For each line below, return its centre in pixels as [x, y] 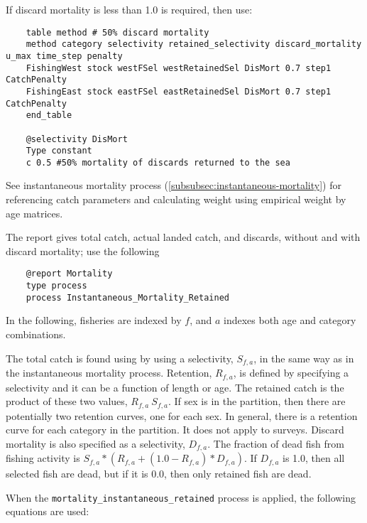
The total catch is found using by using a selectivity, [120, 358]
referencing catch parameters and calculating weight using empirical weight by [176, 199]
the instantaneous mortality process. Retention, [109, 373]
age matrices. [34, 213]
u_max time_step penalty [64, 56]
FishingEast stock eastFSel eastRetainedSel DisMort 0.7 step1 [179, 91]
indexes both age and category [290, 320]
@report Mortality [69, 274]
